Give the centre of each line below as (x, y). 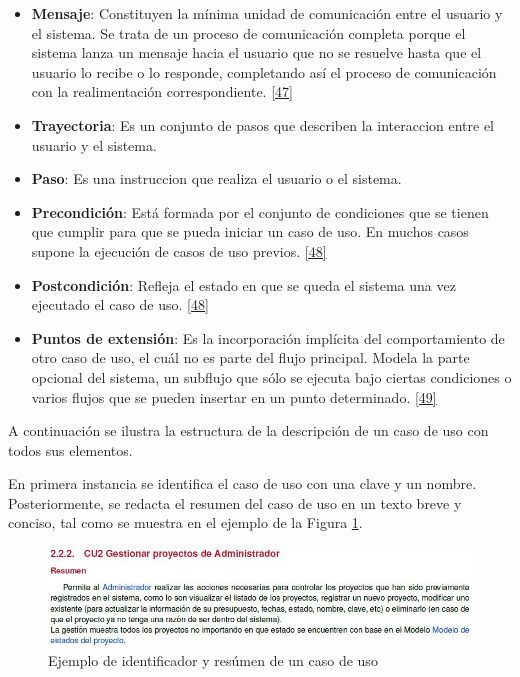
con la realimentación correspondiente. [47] (162, 91)
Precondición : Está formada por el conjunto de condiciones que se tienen (260, 211)
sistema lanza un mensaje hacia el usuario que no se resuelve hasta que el (256, 52)
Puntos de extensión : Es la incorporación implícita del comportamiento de (268, 337)
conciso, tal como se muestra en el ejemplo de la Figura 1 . (185, 522)
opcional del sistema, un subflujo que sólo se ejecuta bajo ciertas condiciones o (271, 376)
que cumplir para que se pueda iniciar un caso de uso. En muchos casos (250, 231)
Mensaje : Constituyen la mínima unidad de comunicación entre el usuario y (267, 13)
